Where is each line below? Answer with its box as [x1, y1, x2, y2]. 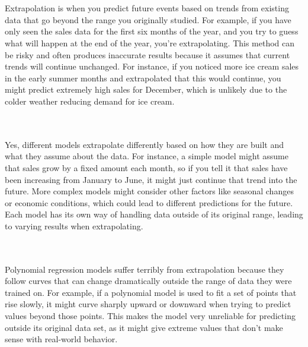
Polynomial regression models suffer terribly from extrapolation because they [5, 263, 284, 275]
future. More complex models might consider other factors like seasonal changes [5, 185, 294, 197]
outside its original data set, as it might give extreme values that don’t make [5, 321, 283, 333]
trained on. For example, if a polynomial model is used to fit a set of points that [5, 286, 297, 298]
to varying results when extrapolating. [5, 219, 143, 232]
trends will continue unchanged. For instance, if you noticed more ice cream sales [5, 60, 299, 72]
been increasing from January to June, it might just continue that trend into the [5, 173, 297, 185]
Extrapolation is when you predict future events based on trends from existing [5, 2, 289, 14]
